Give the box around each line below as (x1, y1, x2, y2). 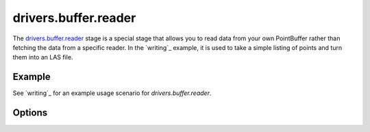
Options (12, 107, 48, 119)
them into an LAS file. (12, 53, 73, 62)
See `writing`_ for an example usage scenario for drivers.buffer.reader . (12, 89, 212, 97)
